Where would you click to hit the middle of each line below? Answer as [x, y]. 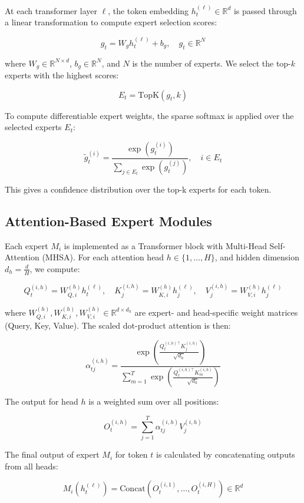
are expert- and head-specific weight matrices [216, 312]
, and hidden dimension [257, 257]
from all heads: [32, 466]
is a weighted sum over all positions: [154, 401]
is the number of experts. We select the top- [212, 63]
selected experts [33, 127]
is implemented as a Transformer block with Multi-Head [165, 245]
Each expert [27, 245]
